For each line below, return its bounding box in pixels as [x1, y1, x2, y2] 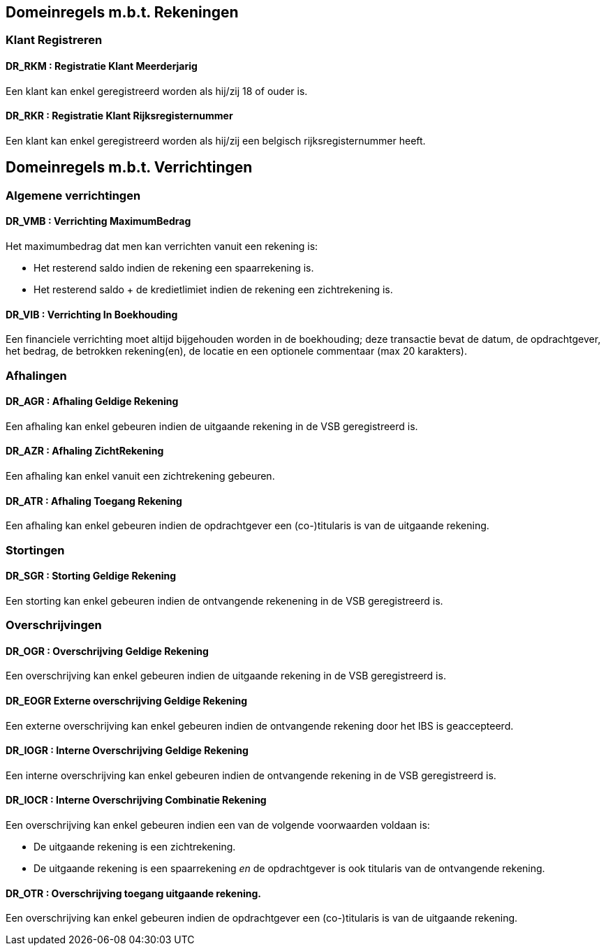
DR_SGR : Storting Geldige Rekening [6, 570, 177, 582]
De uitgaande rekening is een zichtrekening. [34, 841, 236, 853]
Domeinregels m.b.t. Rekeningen [6, 3, 239, 21]
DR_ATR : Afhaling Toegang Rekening [6, 494, 182, 507]
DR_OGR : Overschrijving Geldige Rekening [6, 644, 209, 657]
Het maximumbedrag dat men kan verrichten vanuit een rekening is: [6, 239, 318, 252]
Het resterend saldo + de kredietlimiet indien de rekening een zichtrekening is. [34, 283, 393, 295]
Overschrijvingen [6, 618, 102, 633]
